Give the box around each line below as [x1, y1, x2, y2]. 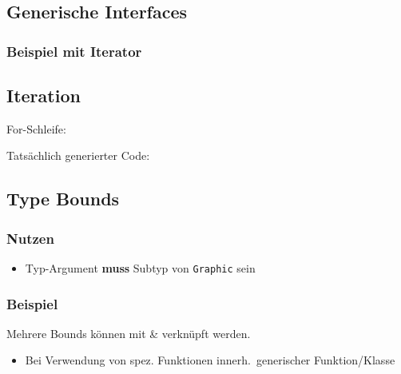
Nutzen [6, 228, 54, 248]
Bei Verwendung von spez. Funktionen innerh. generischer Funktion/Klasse [25, 352, 395, 368]
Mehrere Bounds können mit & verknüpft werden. [6, 324, 251, 341]
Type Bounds [6, 186, 120, 211]
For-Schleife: [6, 120, 66, 137]
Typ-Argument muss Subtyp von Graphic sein [25, 260, 256, 277]
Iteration [6, 83, 81, 108]
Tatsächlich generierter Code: [6, 147, 150, 164]
